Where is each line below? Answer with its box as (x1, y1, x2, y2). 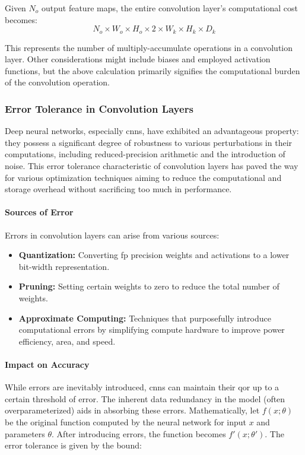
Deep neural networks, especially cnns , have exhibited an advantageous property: (5, 125, 299, 137)
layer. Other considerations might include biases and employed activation (5, 53, 271, 65)
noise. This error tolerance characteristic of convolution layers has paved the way (5, 160, 298, 172)
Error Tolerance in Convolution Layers (5, 101, 193, 116)
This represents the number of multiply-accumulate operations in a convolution (5, 41, 293, 53)
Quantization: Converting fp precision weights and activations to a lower (18, 249, 290, 261)
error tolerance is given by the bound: (5, 439, 142, 451)
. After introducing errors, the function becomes (52, 427, 226, 440)
